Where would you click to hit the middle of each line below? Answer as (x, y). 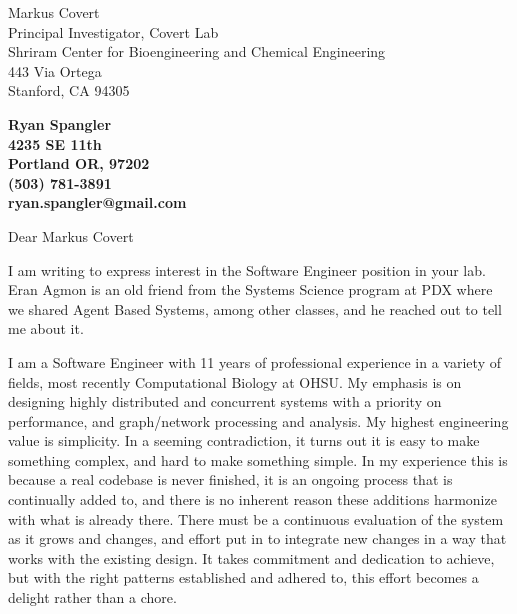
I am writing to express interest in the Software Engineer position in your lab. (247, 269)
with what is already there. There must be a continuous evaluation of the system (256, 518)
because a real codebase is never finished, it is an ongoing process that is (230, 479)
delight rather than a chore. (92, 597)
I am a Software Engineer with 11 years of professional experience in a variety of (254, 361)
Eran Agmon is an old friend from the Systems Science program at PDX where (250, 289)
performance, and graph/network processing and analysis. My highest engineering (258, 420)
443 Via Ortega (55, 70)
